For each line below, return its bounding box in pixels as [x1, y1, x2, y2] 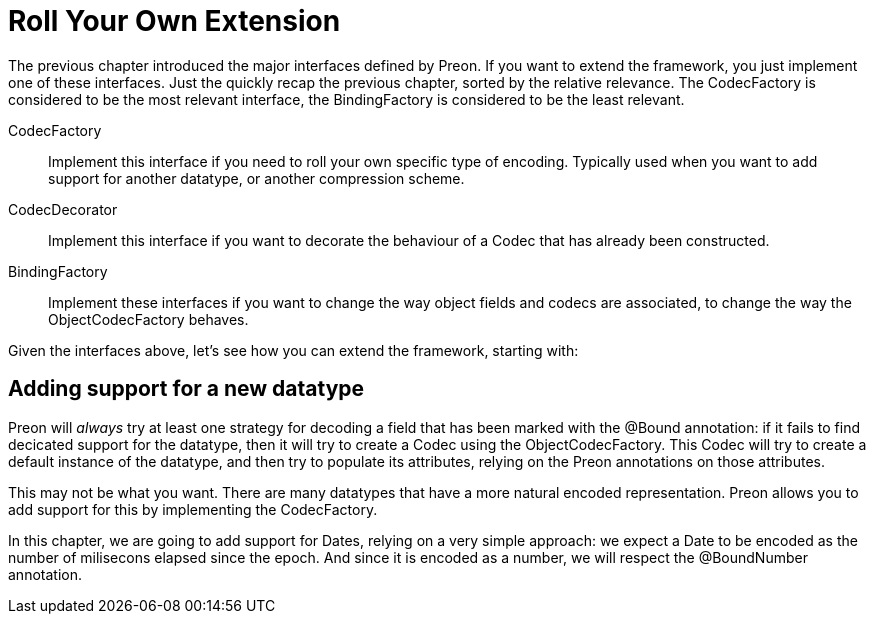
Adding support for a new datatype [8, 376, 365, 402]
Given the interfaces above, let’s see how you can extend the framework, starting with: [8, 341, 579, 359]
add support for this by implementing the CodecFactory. [8, 500, 378, 518]
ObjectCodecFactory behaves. [48, 310, 249, 328]
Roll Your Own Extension [8, 4, 341, 38]
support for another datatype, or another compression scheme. [48, 169, 465, 187]
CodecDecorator [8, 200, 118, 218]
